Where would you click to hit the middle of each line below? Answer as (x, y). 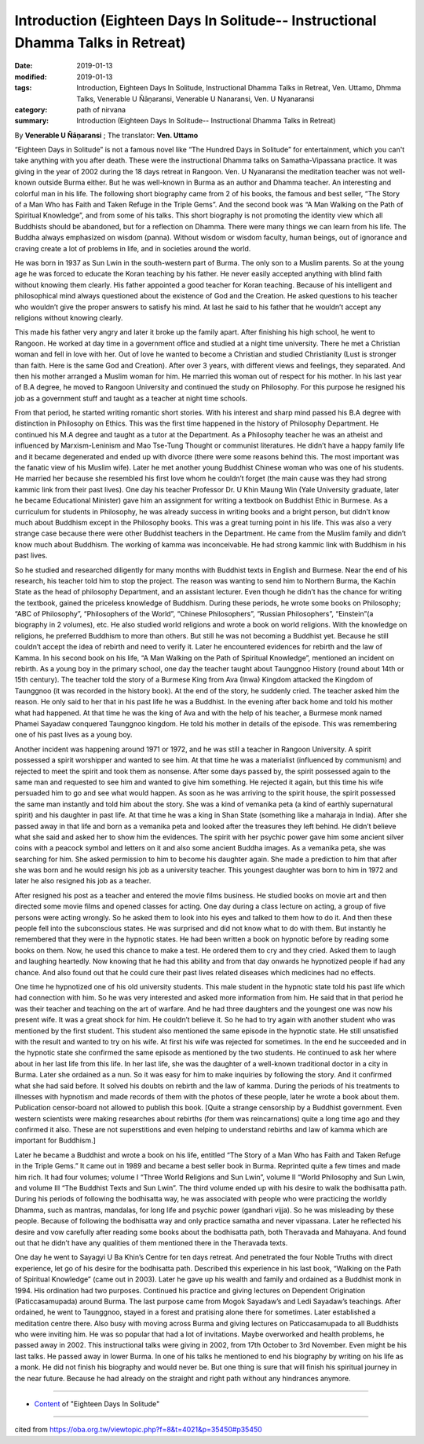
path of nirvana (101, 109)
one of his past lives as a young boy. (73, 735)
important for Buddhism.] (55, 1141)
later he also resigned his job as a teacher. (83, 881)
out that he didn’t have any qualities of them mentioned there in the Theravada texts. (151, 1243)
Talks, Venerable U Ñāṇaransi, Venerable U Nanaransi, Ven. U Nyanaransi (196, 99)
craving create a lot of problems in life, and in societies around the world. (133, 248)
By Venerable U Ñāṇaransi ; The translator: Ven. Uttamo (106, 135)
